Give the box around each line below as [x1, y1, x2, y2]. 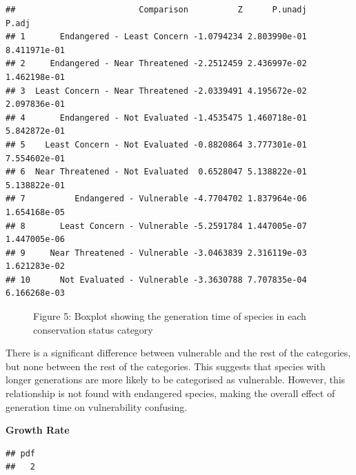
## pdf [6, 448, 35, 458]
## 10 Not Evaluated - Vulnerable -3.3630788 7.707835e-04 [6, 274, 307, 285]
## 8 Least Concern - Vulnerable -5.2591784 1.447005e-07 [6, 221, 307, 231]
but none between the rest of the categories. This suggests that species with [6, 358, 326, 373]
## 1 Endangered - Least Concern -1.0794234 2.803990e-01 [6, 32, 307, 42]
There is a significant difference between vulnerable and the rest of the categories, [6, 345, 351, 360]
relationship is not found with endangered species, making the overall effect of [6, 386, 335, 401]
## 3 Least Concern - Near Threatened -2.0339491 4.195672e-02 [6, 85, 307, 96]
